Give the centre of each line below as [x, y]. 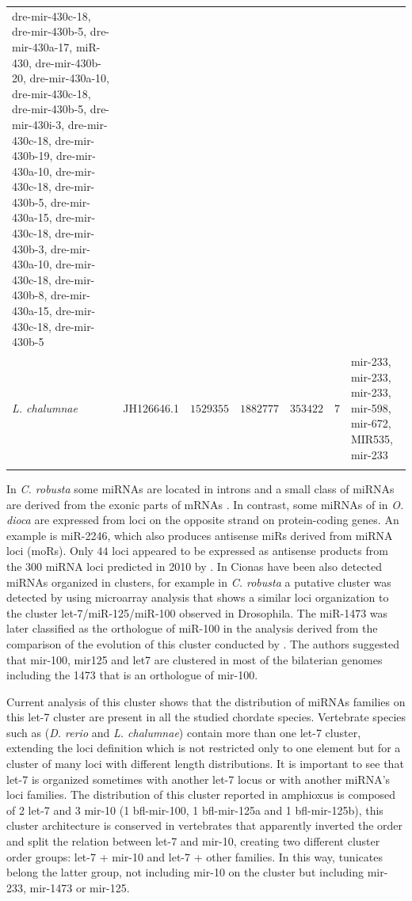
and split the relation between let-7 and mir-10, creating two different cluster [193, 841]
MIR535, [372, 439]
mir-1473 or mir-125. [80, 887]
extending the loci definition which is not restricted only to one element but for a [204, 748]
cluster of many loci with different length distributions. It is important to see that [205, 764]
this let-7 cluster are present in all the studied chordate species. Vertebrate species [206, 717]
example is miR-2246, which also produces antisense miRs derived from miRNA [200, 535]
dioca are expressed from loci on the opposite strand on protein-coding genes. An [203, 520]
